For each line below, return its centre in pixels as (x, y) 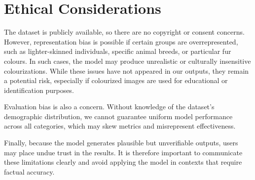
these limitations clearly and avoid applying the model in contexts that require (123, 162)
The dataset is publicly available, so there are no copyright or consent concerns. (124, 32)
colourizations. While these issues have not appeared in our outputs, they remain (127, 70)
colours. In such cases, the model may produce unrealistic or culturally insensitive (127, 61)
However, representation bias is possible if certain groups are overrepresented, (121, 41)
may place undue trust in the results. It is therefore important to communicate (123, 152)
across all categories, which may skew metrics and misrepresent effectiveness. (120, 126)
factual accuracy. (29, 171)
